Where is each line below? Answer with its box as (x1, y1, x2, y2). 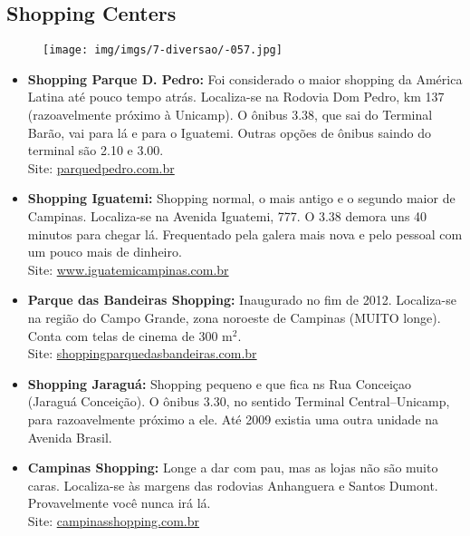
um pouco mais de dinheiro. (27, 242, 182, 261)
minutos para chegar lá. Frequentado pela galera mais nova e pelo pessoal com (27, 224, 463, 243)
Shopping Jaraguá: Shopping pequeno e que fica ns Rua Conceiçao (27, 374, 412, 393)
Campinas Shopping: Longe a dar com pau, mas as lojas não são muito (27, 458, 438, 477)
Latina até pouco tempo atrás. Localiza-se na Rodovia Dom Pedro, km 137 (27, 87, 445, 106)
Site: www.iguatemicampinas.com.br (27, 259, 229, 278)
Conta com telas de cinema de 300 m (27, 326, 233, 345)
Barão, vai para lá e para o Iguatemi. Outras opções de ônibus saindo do (27, 122, 431, 141)
